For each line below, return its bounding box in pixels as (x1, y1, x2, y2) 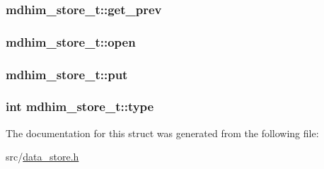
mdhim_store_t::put (6, 65, 128, 83)
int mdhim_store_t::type (6, 98, 154, 115)
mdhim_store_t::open (6, 33, 136, 50)
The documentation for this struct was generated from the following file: (6, 125, 319, 140)
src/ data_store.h (6, 149, 79, 164)
